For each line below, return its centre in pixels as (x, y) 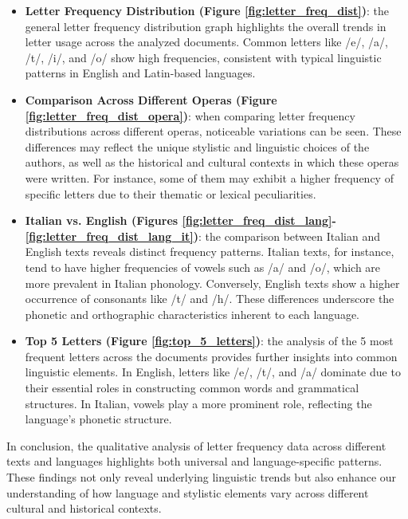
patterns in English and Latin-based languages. (140, 73)
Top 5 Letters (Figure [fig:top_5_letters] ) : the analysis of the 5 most (209, 341)
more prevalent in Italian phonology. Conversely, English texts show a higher (212, 283)
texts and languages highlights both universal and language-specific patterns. (194, 461)
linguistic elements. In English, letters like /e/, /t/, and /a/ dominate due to (213, 372)
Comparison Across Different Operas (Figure (151, 99)
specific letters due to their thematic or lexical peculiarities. (171, 193)
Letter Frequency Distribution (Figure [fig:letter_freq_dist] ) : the (207, 10)
